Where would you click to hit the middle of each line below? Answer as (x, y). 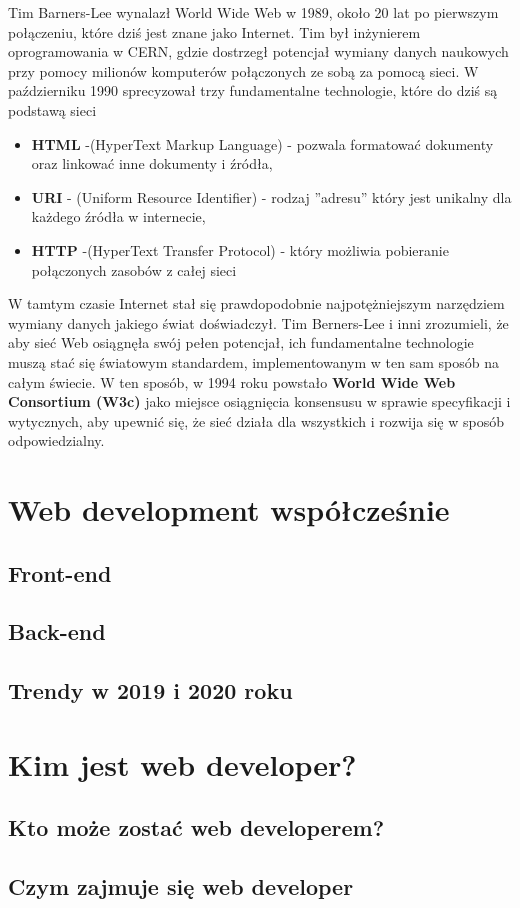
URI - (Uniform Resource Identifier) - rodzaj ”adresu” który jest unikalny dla (271, 196)
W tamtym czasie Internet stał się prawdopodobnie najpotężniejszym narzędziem (256, 303)
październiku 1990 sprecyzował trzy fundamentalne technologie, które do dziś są (253, 90)
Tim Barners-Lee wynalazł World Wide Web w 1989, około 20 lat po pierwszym (253, 12)
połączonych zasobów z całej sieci (134, 269)
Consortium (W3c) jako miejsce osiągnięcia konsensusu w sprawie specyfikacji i (259, 401)
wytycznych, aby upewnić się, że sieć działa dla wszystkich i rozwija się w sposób (256, 420)
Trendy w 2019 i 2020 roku (150, 690)
